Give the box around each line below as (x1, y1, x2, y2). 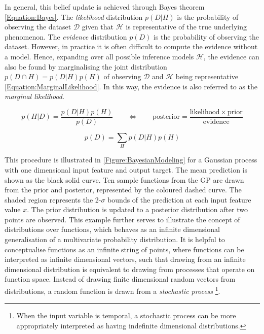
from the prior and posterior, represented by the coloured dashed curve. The (5, 184, 242, 195)
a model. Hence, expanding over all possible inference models (5, 51, 194, 61)
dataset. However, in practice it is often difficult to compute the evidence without (5, 41, 258, 52)
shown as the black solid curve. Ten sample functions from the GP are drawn (5, 174, 244, 185)
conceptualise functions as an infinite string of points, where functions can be (5, 244, 244, 254)
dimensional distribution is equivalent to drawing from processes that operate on (5, 263, 255, 274)
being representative (175, 71, 238, 82)
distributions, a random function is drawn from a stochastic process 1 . (5, 284, 220, 296)
